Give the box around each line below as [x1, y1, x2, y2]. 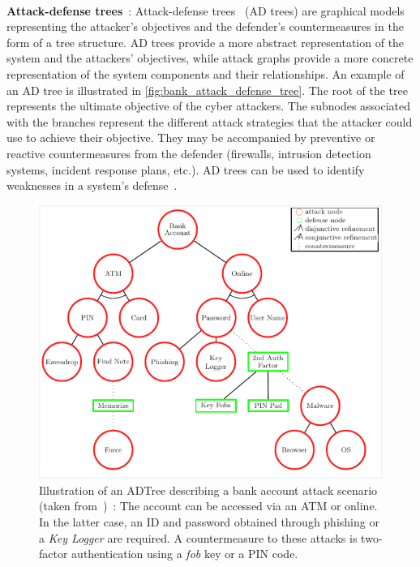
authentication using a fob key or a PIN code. [71, 545, 298, 562]
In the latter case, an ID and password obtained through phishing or [39, 513, 379, 530]
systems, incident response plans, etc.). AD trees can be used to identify [6, 161, 365, 178]
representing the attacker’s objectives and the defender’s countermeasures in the [6, 18, 404, 35]
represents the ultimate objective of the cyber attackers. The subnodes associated [6, 97, 411, 114]
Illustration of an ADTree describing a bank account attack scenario [39, 481, 378, 498]
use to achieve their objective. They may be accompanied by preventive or [6, 129, 375, 146]
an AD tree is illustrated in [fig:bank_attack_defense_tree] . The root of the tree [6, 81, 408, 98]
